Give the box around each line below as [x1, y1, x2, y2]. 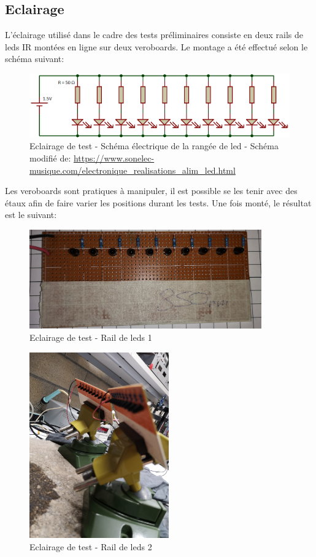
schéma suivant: [5, 52, 64, 65]
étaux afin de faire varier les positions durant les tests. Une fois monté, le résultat [5, 196, 312, 209]
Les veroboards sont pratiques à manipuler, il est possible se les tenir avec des [5, 184, 298, 197]
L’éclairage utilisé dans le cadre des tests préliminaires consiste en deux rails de [5, 28, 303, 41]
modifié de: [29, 152, 71, 165]
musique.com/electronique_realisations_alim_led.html [29, 163, 236, 176]
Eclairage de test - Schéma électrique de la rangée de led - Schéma [29, 139, 279, 152]
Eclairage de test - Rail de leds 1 [29, 331, 152, 344]
